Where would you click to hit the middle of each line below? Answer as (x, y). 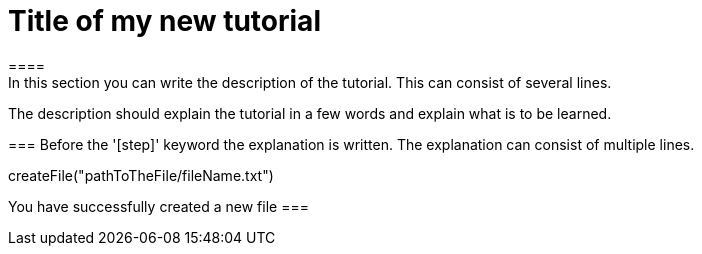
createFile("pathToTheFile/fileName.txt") (141, 175)
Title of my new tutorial (164, 21)
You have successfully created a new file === (158, 206)
